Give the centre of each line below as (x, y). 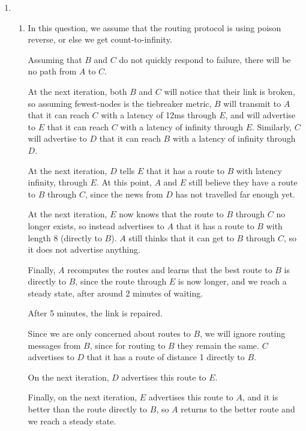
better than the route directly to (88, 409)
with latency (259, 170)
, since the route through (121, 281)
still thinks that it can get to (181, 237)
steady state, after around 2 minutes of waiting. (115, 293)
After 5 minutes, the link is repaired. (95, 313)
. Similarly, (272, 126)
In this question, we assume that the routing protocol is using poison (154, 27)
